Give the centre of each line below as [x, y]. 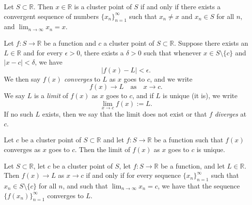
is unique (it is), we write [200, 95]
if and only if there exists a [180, 6]
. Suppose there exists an [211, 43]
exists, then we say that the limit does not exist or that [125, 114]
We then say [22, 78]
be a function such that [189, 140]
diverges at [230, 114]
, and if [143, 95]
